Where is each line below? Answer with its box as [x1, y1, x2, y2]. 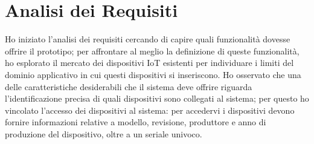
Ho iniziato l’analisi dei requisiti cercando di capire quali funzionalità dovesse [5, 33, 290, 45]
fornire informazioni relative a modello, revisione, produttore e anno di [5, 116, 266, 128]
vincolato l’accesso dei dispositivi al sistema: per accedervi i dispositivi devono [5, 103, 295, 116]
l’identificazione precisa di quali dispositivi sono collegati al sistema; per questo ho [5, 92, 309, 105]
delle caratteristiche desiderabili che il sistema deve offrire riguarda [5, 80, 252, 93]
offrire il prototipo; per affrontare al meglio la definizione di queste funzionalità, [5, 44, 300, 57]
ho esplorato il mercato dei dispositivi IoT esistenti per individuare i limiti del [5, 56, 294, 69]
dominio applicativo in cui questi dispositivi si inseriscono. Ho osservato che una [5, 68, 301, 80]
